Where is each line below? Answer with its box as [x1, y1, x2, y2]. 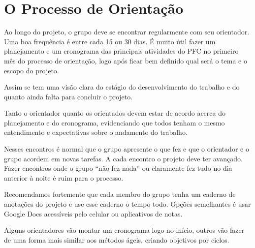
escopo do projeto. [4, 65, 59, 75]
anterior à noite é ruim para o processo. [4, 172, 124, 183]
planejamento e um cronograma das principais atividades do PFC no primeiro [4, 46, 239, 56]
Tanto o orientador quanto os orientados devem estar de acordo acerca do [4, 108, 225, 118]
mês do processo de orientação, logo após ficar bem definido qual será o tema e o [4, 55, 247, 65]
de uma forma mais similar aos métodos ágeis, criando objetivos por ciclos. [4, 234, 229, 245]
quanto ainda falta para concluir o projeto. [4, 91, 133, 101]
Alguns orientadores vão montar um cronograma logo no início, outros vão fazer [4, 225, 245, 235]
